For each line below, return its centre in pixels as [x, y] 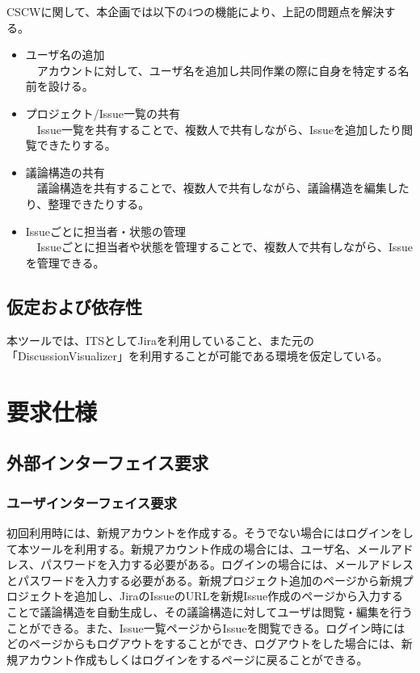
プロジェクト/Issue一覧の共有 [103, 113]
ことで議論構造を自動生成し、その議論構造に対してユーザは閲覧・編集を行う [210, 612]
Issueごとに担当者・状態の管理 [105, 231]
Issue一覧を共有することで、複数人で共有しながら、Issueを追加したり [219, 129]
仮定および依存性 [74, 306]
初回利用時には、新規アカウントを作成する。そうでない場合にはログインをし [210, 533]
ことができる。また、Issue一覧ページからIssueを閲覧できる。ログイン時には [206, 627]
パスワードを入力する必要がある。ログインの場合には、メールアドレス [227, 564]
